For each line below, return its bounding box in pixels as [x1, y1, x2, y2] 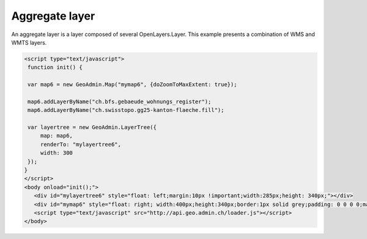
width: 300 [40, 150, 73, 156]
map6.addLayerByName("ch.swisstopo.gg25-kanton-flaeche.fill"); [28, 107, 224, 114]
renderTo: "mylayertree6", [40, 141, 122, 148]
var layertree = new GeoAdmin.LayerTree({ [28, 124, 157, 131]
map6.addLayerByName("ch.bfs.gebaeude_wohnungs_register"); [28, 98, 212, 105]
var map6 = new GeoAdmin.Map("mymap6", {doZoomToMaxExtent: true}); [28, 81, 237, 88]
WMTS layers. [11, 39, 47, 46]
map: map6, [40, 132, 73, 139]
